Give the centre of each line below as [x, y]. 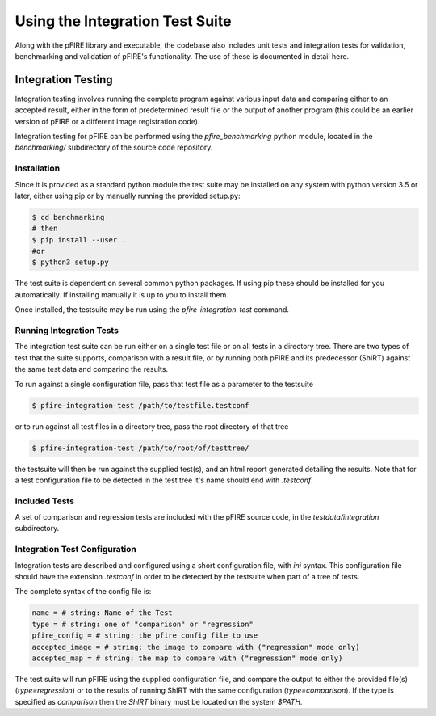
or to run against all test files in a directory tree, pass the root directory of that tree [152, 426]
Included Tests [44, 501]
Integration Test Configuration [76, 550]
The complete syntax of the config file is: [83, 592]
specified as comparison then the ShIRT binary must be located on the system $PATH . [159, 701]
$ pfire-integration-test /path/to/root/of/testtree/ [140, 448]
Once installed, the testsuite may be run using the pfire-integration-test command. [152, 310]
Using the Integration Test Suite [123, 21]
